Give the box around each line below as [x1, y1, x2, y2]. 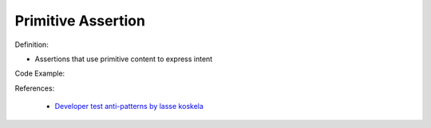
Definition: [14, 40, 49, 49]
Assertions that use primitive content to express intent [34, 54, 213, 64]
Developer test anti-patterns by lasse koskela [54, 102, 204, 111]
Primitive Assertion [14, 12, 145, 29]
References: [14, 83, 55, 93]
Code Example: [14, 68, 65, 79]
